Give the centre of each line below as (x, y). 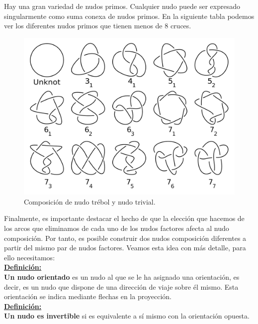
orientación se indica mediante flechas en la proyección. (88, 296)
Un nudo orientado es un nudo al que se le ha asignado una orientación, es (122, 277)
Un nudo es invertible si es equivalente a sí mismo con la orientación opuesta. (127, 316)
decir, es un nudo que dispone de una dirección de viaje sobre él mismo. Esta (121, 286)
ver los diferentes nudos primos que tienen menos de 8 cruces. (98, 26)
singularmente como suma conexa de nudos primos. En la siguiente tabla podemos (129, 16)
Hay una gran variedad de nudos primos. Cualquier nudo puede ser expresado (122, 6)
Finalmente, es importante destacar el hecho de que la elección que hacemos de (124, 218)
